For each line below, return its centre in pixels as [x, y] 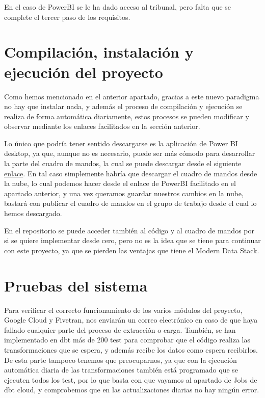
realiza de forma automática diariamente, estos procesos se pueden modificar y [127, 116]
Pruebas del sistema [76, 285]
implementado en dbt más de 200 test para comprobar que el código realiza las [127, 340]
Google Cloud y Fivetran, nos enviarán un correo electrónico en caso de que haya [131, 320]
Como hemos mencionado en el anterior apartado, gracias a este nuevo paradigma [132, 96]
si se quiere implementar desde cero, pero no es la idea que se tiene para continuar [132, 240]
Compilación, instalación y [99, 52]
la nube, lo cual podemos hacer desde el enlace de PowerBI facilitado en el [120, 183]
